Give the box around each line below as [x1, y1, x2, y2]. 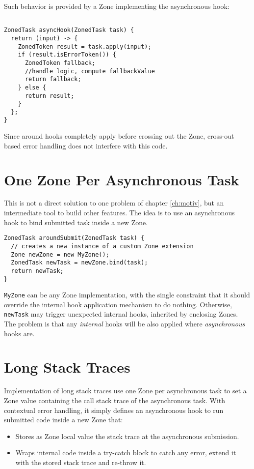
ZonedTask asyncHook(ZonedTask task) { [4, 27, 134, 34]
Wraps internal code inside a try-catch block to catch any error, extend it [15, 447, 236, 458]
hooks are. [4, 328, 35, 338]
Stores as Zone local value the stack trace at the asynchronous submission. [15, 431, 239, 441]
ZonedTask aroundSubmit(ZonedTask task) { [4, 234, 145, 242]
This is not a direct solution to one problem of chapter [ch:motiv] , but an [4, 198, 224, 208]
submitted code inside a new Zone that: [4, 414, 123, 425]
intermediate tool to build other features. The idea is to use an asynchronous [4, 207, 235, 218]
